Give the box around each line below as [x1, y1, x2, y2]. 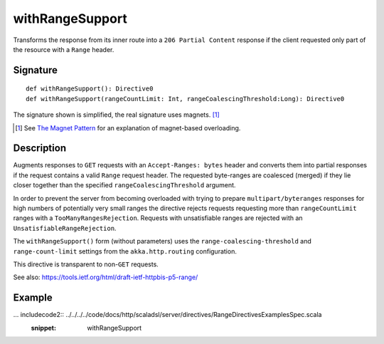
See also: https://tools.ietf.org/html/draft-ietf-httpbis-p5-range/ [13, 273, 198, 281]
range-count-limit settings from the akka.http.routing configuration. [13, 246, 238, 256]
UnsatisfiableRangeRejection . [13, 224, 117, 232]
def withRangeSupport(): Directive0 [26, 85, 154, 93]
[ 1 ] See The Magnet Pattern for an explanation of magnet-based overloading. [15, 123, 241, 132]
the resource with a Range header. [13, 45, 114, 53]
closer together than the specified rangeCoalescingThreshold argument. [13, 181, 236, 189]
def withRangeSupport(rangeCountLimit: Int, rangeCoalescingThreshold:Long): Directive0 [26, 95, 345, 103]
